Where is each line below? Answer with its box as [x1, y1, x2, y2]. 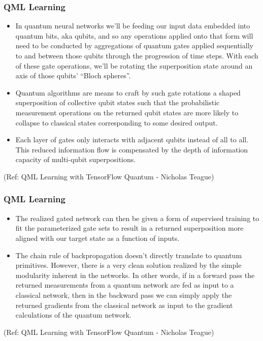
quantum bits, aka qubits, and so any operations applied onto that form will [15, 30, 253, 41]
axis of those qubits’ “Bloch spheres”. [15, 70, 131, 81]
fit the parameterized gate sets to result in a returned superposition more [15, 223, 244, 233]
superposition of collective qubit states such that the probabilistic [15, 97, 220, 108]
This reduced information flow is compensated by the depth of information [15, 144, 248, 154]
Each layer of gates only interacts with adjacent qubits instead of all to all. [15, 134, 249, 145]
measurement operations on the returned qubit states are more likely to [15, 107, 239, 117]
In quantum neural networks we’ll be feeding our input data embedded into [15, 20, 250, 31]
